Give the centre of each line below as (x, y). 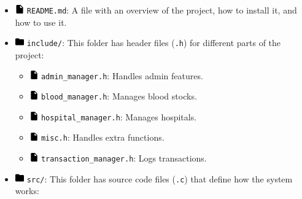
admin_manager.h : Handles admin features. (122, 75)
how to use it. (41, 22)
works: (27, 191)
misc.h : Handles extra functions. (103, 137)
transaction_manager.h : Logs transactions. (124, 158)
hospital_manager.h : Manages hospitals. (119, 116)
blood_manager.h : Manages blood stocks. (119, 96)
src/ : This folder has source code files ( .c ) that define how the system (160, 178)
